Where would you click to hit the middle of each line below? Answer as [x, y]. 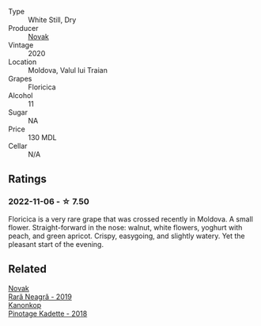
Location [23, 62]
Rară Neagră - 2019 [40, 297]
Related [28, 269]
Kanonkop [25, 305]
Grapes [20, 79]
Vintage [21, 45]
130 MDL [42, 137]
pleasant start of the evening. [56, 244]
